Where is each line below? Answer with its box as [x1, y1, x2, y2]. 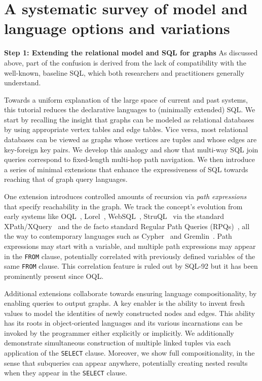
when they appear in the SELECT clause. [4, 367, 127, 378]
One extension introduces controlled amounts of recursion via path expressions [4, 191, 247, 202]
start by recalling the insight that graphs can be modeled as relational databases [4, 114, 254, 124]
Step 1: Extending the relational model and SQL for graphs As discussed [4, 47, 258, 58]
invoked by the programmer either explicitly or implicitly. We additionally [4, 327, 234, 338]
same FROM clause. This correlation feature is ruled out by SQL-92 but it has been [4, 261, 258, 271]
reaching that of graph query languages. [4, 174, 128, 184]
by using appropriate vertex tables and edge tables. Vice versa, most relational [4, 124, 248, 135]
